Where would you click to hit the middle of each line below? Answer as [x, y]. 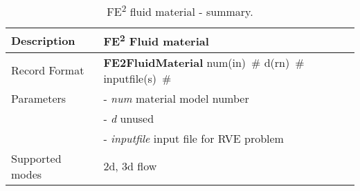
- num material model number [176, 98]
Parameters [39, 98]
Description [43, 40]
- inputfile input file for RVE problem [193, 138]
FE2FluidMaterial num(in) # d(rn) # [204, 62]
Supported [36, 158]
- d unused [129, 118]
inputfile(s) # [137, 78]
